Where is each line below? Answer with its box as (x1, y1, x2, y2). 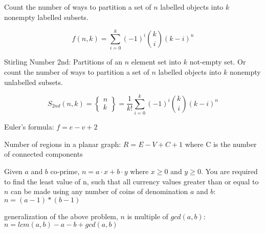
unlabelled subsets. (4, 76, 63, 87)
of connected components (4, 149, 83, 159)
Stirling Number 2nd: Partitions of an (4, 56, 123, 67)
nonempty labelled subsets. (4, 11, 89, 22)
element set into (131, 56, 182, 67)
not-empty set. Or (189, 56, 246, 67)
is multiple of (127, 210, 168, 221)
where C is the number (185, 138, 257, 149)
